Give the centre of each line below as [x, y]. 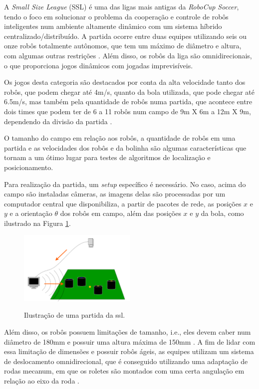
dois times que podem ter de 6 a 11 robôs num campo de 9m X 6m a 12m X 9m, [128, 111]
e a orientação [31, 213]
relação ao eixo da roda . [42, 380]
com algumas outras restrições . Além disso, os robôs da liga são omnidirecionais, [128, 55]
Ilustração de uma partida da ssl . [75, 315]
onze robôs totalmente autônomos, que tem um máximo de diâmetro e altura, [123, 46]
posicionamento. [29, 167]
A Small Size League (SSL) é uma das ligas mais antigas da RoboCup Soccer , [122, 6]
